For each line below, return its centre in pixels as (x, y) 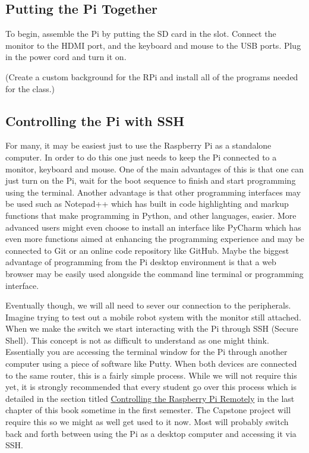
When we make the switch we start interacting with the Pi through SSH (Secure (152, 328)
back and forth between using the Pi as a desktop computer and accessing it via (151, 433)
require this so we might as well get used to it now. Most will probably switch (147, 422)
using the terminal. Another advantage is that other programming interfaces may (153, 192)
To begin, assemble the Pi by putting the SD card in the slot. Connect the (141, 34)
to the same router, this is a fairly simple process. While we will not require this (151, 375)
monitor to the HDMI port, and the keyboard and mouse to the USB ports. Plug (153, 45)
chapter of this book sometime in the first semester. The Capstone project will (148, 410)
